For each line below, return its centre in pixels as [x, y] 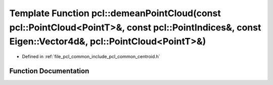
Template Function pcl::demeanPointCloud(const [115, 13]
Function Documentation [49, 71]
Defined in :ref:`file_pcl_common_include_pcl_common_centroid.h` [91, 57]
